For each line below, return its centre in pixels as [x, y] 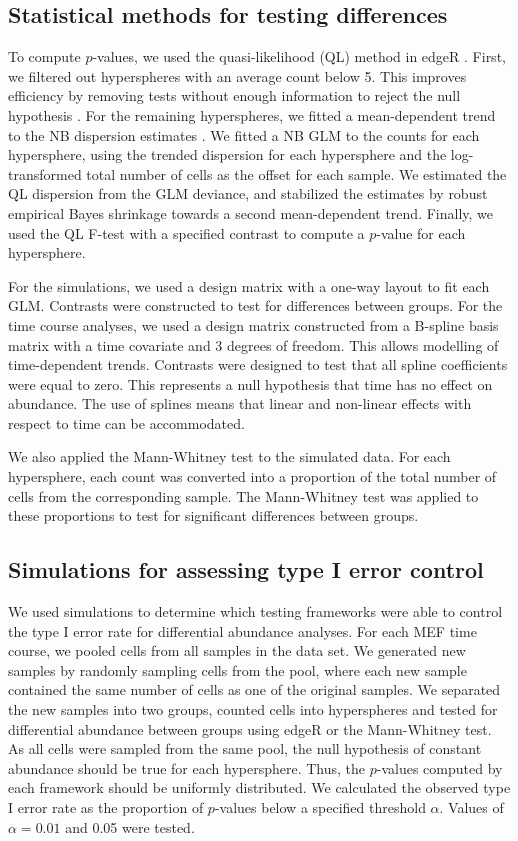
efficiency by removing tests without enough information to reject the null [234, 95]
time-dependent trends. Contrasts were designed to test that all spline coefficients [258, 364]
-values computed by [439, 767]
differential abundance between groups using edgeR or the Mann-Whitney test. [250, 728]
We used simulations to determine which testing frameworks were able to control [255, 611]
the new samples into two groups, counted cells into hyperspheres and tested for [253, 709]
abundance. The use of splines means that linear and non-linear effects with [240, 403]
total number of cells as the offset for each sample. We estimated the [296, 173]
